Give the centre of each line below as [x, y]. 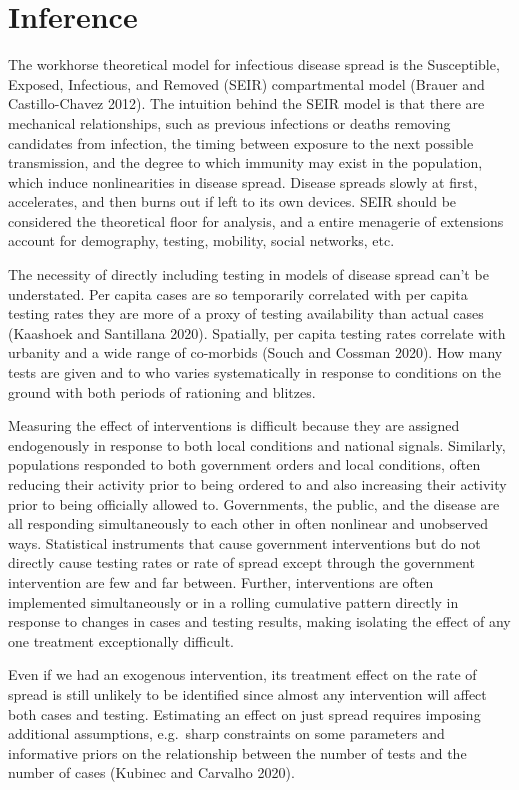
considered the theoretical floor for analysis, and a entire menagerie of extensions [256, 220]
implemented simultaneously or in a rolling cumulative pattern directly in [233, 601]
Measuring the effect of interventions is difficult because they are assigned [234, 425]
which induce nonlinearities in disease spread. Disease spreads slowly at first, [243, 181]
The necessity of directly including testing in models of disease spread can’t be [248, 274]
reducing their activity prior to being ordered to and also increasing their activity [257, 484]
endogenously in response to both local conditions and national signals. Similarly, [257, 444]
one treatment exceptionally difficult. [121, 640]
